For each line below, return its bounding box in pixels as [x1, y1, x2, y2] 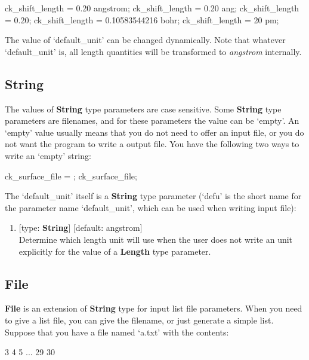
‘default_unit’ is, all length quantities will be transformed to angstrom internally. [5, 45, 302, 57]
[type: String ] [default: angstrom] [18, 221, 143, 234]
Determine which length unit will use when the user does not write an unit [18, 233, 293, 245]
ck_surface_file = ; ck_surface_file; [5, 169, 137, 182]
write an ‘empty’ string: [5, 149, 91, 161]
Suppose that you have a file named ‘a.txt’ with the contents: [5, 325, 229, 338]
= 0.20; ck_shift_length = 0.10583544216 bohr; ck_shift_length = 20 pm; [5, 13, 279, 26]
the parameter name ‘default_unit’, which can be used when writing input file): [5, 201, 296, 213]
